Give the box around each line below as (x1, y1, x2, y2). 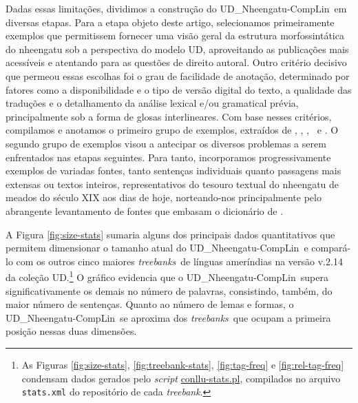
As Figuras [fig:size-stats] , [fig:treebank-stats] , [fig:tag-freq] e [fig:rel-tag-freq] (21, 357, 344, 371)
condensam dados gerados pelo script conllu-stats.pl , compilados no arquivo (21, 371, 341, 385)
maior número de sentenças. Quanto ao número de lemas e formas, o (6, 297, 294, 311)
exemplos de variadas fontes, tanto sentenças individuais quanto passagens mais (6, 163, 341, 178)
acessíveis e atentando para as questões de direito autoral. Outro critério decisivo (6, 55, 347, 70)
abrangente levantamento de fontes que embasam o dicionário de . (6, 203, 284, 218)
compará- (311, 240, 351, 255)
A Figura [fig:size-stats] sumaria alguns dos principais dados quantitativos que (6, 227, 335, 241)
